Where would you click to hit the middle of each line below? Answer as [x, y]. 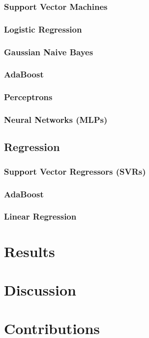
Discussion [40, 289]
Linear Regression [40, 216]
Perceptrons [28, 97]
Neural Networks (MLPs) [56, 120]
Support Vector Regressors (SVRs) [75, 171]
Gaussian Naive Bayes [49, 52]
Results [30, 251]
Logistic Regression [43, 29]
